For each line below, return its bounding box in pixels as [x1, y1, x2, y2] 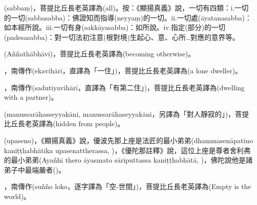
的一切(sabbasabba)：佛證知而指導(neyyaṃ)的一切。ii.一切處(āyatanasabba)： [4, 12, 252, 22]
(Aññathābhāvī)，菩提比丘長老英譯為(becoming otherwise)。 [4, 48, 195, 59]
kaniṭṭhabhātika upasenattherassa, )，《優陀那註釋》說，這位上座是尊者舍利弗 [4, 145, 251, 155]
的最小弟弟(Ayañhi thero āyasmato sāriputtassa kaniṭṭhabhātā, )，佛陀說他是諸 [4, 155, 253, 165]
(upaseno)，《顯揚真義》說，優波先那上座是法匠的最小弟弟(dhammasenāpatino [4, 135, 253, 145]
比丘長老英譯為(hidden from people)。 [4, 118, 125, 129]
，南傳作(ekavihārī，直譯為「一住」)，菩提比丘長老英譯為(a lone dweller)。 [4, 65, 242, 75]
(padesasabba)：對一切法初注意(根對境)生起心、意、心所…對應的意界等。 [4, 31, 240, 42]
